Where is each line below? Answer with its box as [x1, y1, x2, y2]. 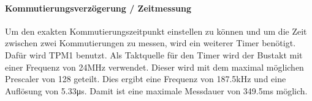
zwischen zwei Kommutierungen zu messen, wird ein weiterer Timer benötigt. [5, 37, 296, 49]
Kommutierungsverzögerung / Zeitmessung [5, 1, 192, 14]
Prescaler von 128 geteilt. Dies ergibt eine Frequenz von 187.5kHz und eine [5, 72, 286, 85]
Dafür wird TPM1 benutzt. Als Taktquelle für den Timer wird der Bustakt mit [5, 48, 303, 61]
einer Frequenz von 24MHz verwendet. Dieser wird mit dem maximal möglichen [5, 60, 304, 73]
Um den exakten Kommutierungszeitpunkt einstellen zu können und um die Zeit [5, 24, 307, 37]
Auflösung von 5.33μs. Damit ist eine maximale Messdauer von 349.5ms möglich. [5, 84, 308, 97]
